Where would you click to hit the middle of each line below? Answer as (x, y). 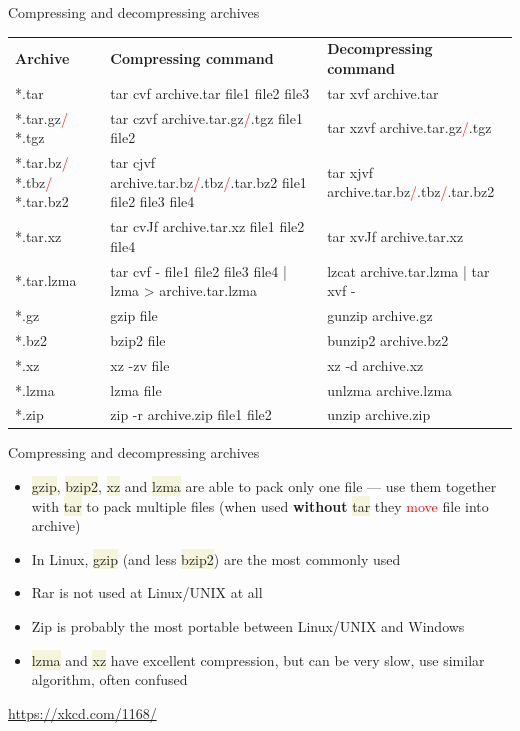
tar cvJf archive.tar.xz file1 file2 (207, 226)
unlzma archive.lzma (390, 389)
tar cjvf (133, 162)
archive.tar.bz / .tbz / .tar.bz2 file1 (208, 181)
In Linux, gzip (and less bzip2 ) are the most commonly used (216, 558)
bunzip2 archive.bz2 (388, 339)
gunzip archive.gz (380, 314)
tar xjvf (350, 171)
